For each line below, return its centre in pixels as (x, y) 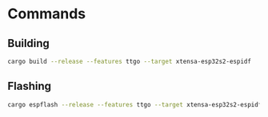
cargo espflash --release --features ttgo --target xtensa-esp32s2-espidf (135, 104)
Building (28, 43)
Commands (47, 14)
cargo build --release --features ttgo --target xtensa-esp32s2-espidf (129, 61)
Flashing (30, 86)
